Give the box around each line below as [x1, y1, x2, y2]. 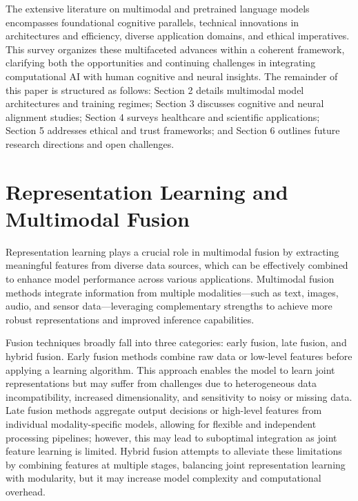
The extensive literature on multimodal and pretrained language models [6, 1, 310, 15]
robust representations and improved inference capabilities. [6, 312, 255, 326]
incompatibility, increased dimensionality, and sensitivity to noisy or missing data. [6, 389, 352, 404]
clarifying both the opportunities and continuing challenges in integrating [6, 55, 316, 70]
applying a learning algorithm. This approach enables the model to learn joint [6, 362, 335, 377]
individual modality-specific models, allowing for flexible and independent [6, 416, 317, 431]
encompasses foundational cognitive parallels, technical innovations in [6, 15, 299, 29]
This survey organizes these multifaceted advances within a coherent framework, [6, 41, 345, 56]
